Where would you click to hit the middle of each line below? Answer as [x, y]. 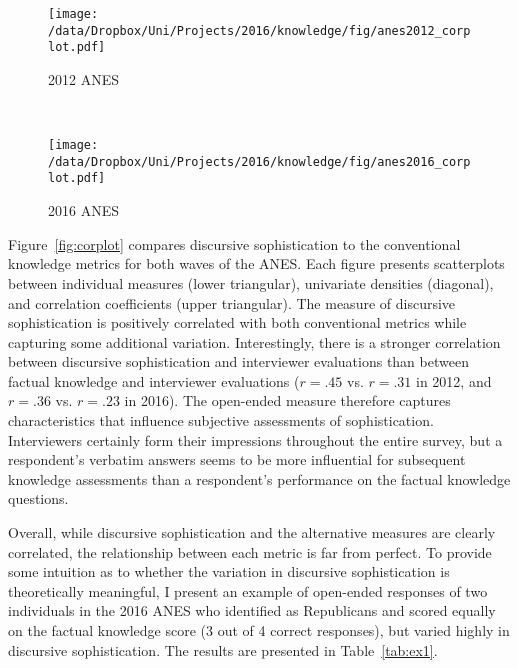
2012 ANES [83, 78]
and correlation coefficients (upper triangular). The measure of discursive [232, 302]
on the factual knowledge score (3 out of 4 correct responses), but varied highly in [259, 630]
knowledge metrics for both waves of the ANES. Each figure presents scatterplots [256, 263]
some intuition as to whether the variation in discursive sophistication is [229, 571]
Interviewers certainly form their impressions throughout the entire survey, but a [255, 439]
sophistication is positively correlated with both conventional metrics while [237, 322]
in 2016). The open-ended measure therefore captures [287, 400]
